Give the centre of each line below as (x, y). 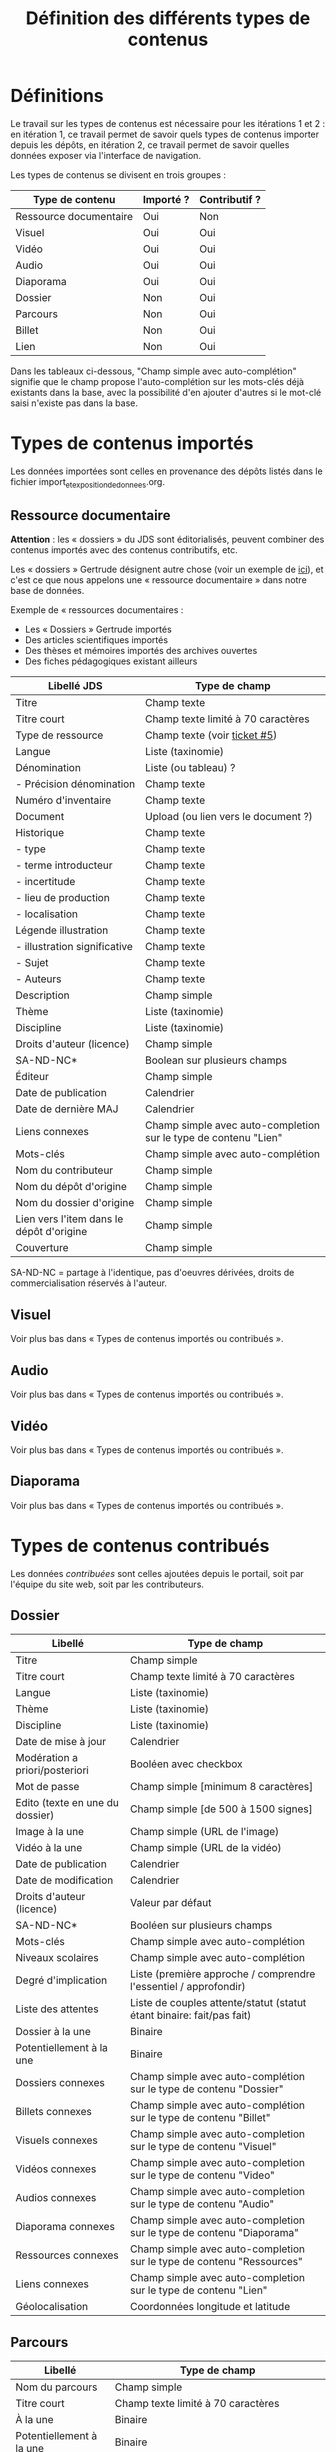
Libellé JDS (75, 686)
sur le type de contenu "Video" (202, 2175)
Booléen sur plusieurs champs (201, 1925)
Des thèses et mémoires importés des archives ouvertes (141, 651)
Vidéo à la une (49, 1848)
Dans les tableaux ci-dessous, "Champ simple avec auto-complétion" (153, 371)
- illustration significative (74, 947)
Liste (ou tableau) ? (190, 768)
